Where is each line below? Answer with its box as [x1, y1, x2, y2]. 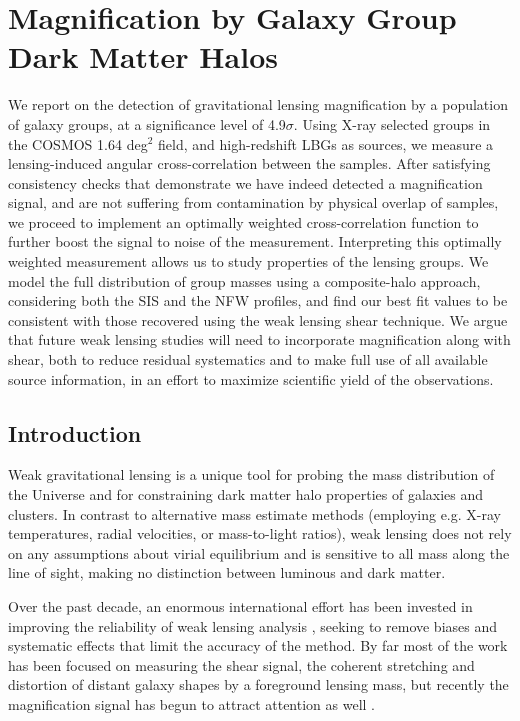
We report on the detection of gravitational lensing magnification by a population [8, 94, 508, 115]
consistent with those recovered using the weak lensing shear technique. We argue [8, 309, 508, 330]
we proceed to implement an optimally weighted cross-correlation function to [8, 211, 479, 232]
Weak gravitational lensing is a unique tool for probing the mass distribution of [8, 464, 495, 485]
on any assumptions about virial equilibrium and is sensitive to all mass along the [8, 542, 510, 563]
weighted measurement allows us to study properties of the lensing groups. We [8, 251, 489, 272]
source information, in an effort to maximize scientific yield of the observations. [8, 368, 494, 389]
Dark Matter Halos [8, 36, 278, 77]
